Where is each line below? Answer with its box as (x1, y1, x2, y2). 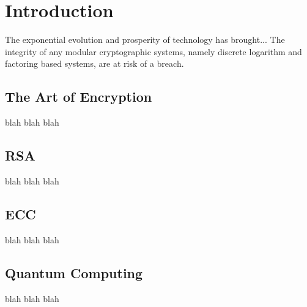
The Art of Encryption (5, 87, 152, 106)
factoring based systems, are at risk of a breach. (5, 57, 184, 70)
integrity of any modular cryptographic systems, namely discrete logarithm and (5, 45, 302, 58)
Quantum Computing (5, 263, 143, 282)
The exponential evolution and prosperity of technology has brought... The (5, 33, 285, 46)
